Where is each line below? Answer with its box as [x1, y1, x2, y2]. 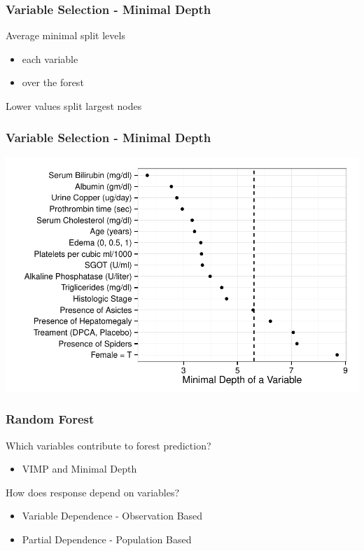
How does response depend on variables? [6, 484, 180, 499]
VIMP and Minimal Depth [22, 461, 137, 476]
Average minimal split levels [6, 28, 125, 43]
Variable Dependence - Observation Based [22, 508, 203, 523]
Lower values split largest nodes [6, 99, 142, 113]
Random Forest [6, 410, 94, 428]
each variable [22, 51, 78, 66]
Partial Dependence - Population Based [22, 532, 192, 546]
